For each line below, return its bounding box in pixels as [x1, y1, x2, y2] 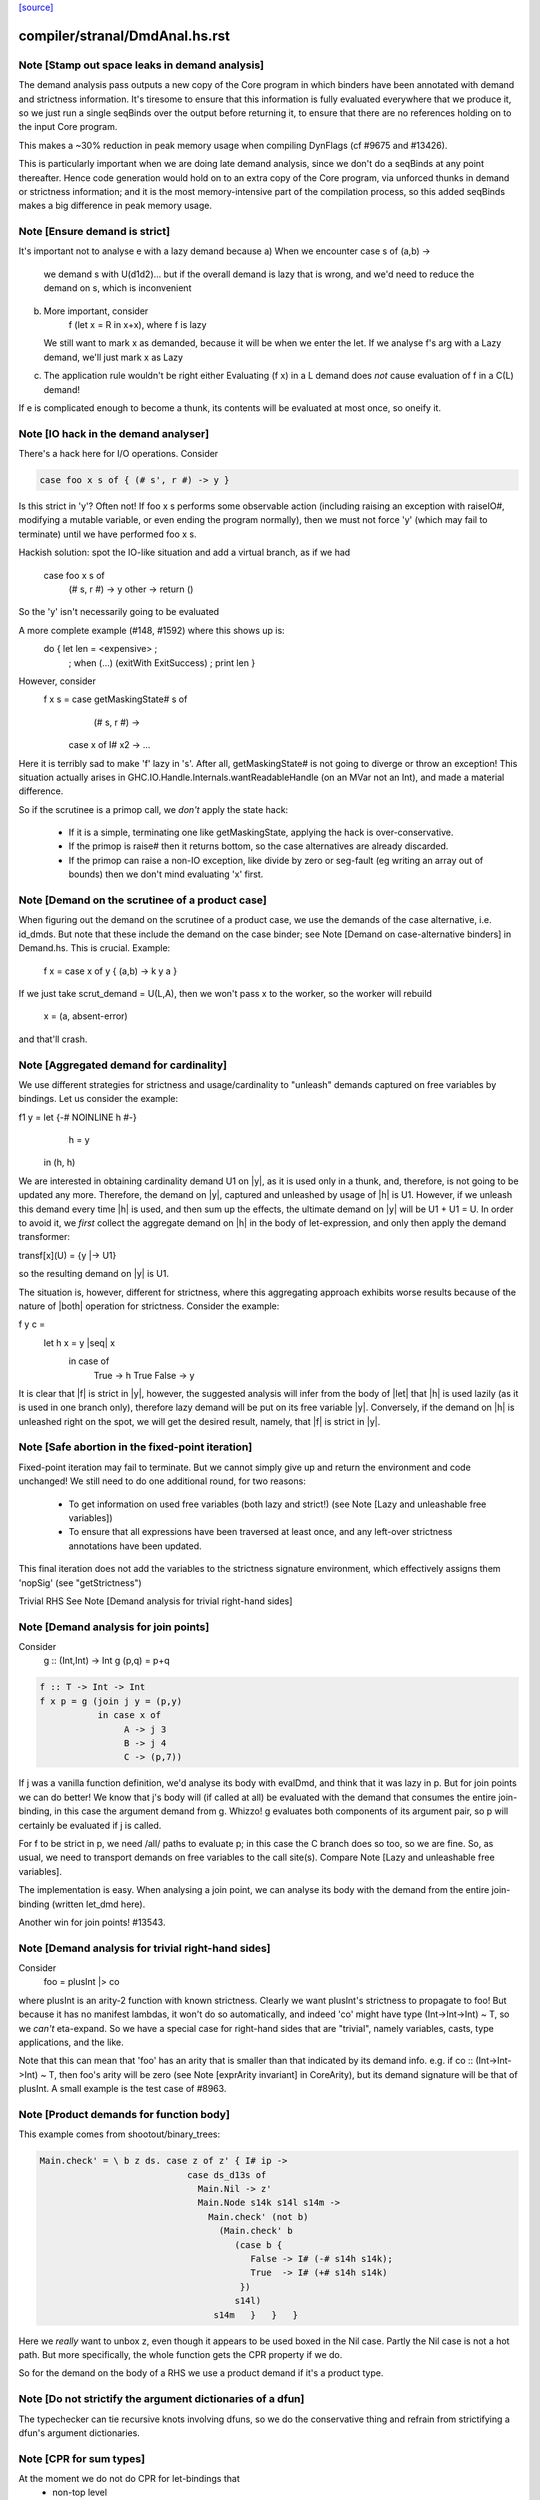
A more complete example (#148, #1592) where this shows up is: [18, 624, 285, 636]
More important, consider [43, 305, 149, 317]
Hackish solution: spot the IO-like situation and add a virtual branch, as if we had [18, 546, 351, 559]
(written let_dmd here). [51, 1898, 146, 1910]
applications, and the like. [18, 2036, 124, 2049]
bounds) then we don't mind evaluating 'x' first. [68, 868, 264, 880]
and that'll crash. [18, 1033, 88, 1045]
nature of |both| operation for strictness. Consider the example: [18, 1300, 280, 1312]
